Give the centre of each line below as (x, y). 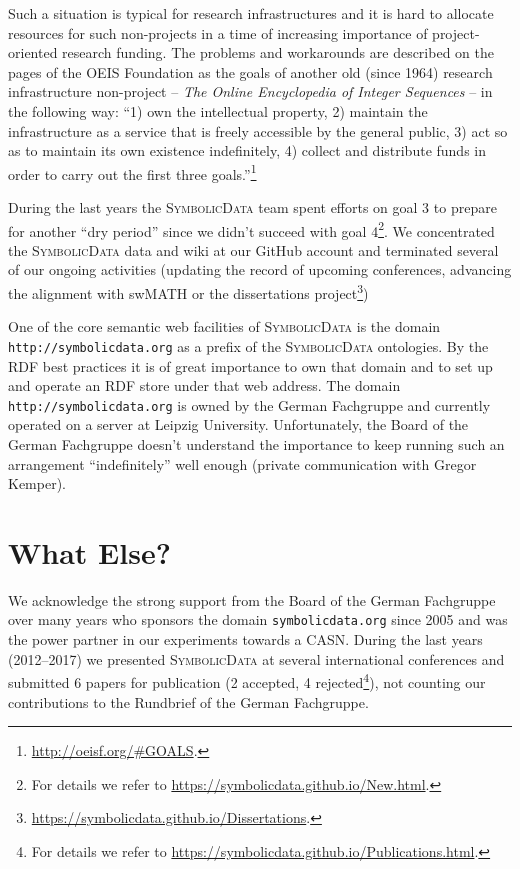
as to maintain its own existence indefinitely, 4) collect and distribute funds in (247, 150)
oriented (33, 52)
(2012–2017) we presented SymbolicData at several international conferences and (256, 658)
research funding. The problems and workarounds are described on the (278, 52)
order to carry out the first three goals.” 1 (132, 172)
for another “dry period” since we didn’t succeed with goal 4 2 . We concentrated (251, 229)
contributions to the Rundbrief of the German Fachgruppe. (188, 701)
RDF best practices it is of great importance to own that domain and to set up (250, 365)
